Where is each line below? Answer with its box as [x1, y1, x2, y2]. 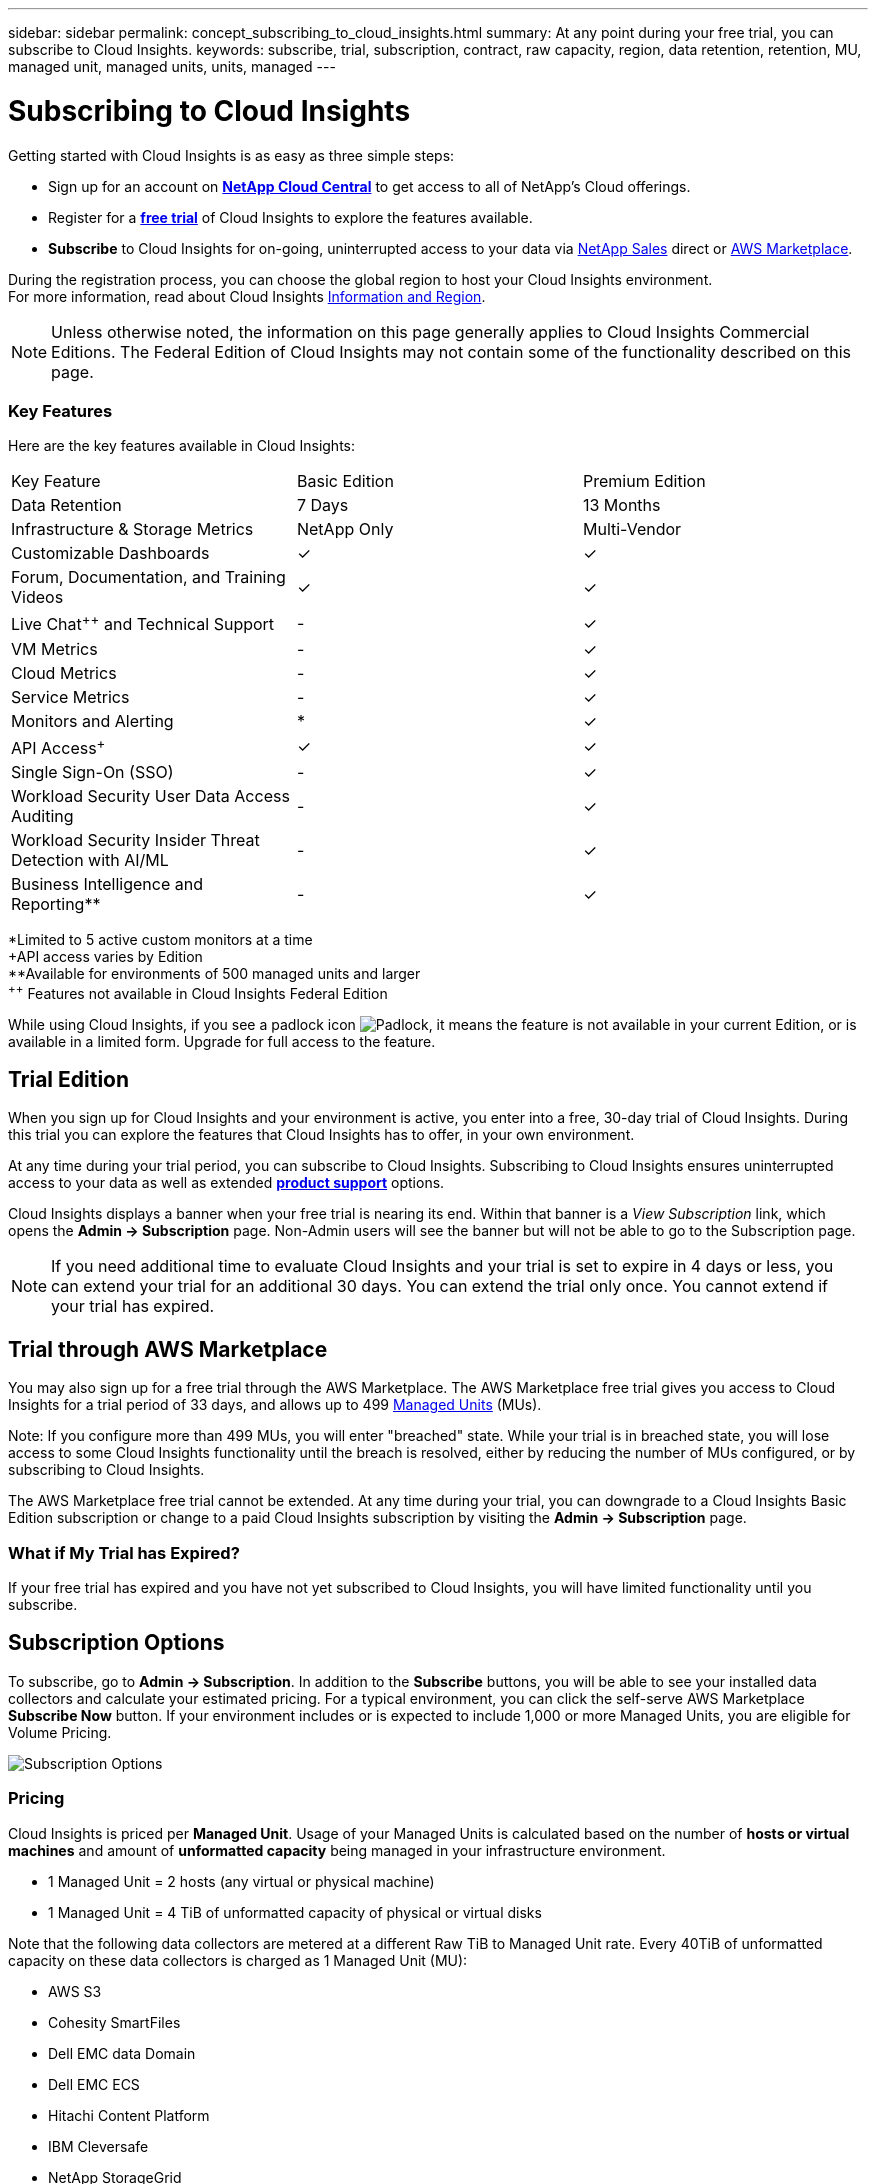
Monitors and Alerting [11, 710, 174, 731]
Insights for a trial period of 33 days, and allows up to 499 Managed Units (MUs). [8, 1396, 542, 1414]
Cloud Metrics [11, 662, 117, 683]
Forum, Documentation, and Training [11, 567, 286, 588]
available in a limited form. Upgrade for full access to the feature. [8, 1032, 436, 1050]
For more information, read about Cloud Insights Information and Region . [8, 287, 486, 305]
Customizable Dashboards [11, 543, 210, 564]
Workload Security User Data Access [11, 785, 290, 806]
